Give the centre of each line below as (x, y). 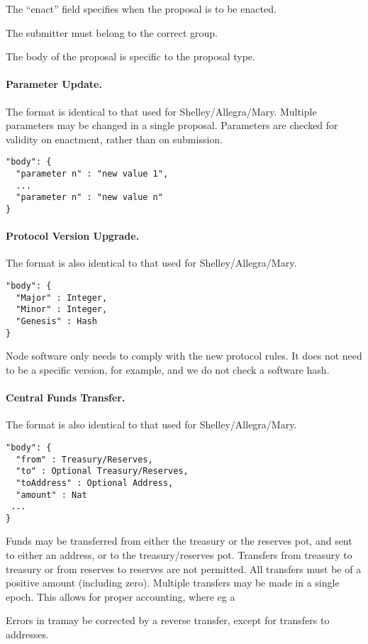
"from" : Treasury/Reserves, (84, 459)
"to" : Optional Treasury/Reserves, (102, 471)
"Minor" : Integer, (62, 310)
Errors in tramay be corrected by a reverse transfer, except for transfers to (168, 620)
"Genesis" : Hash (56, 321)
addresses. (27, 634)
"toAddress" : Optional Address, (95, 483)
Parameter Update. (54, 84)
